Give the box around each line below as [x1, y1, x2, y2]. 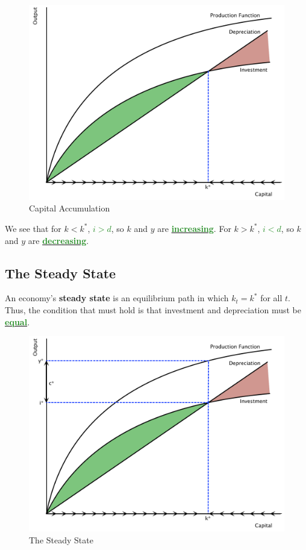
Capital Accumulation [29, 202, 110, 214]
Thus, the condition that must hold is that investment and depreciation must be [5, 303, 301, 316]
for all [260, 292, 283, 304]
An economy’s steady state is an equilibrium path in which [5, 292, 229, 304]
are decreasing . [28, 234, 89, 246]
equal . [5, 315, 30, 328]
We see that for [5, 222, 61, 234]
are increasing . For [157, 222, 231, 234]
